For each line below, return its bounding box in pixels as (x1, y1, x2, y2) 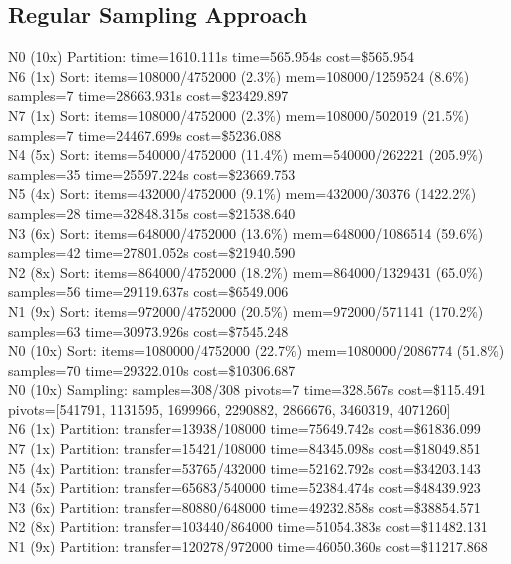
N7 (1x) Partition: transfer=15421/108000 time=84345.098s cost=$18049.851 (8, 438, 481, 459)
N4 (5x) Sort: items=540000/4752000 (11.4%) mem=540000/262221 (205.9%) (8, 144, 484, 165)
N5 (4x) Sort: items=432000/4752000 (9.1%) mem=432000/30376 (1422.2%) (8, 183, 477, 204)
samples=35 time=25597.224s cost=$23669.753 (8, 163, 296, 184)
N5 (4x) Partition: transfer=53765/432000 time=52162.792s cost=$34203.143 (8, 457, 481, 478)
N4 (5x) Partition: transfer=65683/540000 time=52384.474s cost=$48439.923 (8, 477, 481, 498)
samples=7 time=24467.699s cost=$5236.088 (8, 124, 282, 145)
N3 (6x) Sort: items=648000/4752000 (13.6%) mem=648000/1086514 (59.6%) (8, 222, 484, 243)
